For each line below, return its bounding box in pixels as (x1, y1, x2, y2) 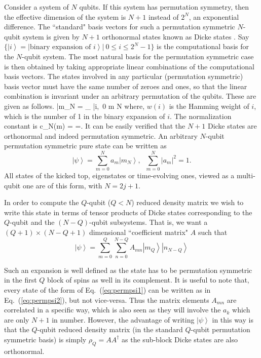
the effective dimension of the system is (4, 11, 126, 22)
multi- (236, 170, 255, 181)
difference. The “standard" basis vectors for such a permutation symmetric (4, 21, 235, 32)
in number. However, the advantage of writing (52, 314, 195, 325)
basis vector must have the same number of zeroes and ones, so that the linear (4, 81, 247, 91)
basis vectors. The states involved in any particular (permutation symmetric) (4, 71, 243, 82)
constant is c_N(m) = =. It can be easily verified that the (4, 121, 185, 131)
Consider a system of (4, 2, 69, 12)
